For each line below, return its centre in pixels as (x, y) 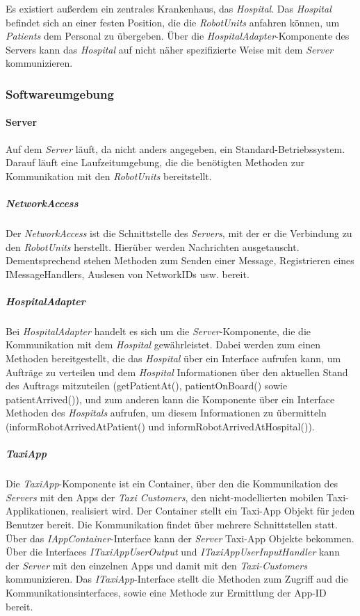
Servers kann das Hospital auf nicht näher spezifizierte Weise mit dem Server (170, 49)
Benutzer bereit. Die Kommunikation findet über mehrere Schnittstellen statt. (172, 524)
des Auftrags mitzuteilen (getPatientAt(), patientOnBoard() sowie (147, 386)
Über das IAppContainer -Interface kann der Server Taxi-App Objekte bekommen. (180, 538)
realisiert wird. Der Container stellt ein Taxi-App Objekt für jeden (213, 511)
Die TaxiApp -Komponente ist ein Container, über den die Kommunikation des (172, 484)
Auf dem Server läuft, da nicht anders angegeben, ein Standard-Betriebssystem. (175, 148)
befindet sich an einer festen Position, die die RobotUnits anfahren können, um (173, 22)
